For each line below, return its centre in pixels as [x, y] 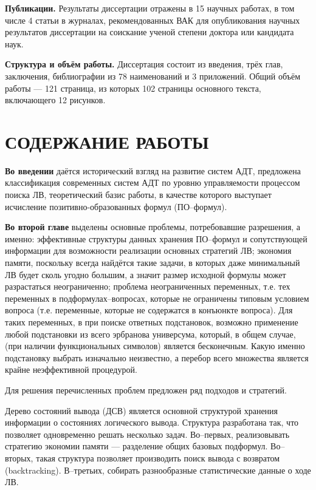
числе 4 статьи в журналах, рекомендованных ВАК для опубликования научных [153, 20]
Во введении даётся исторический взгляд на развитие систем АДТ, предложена [153, 170]
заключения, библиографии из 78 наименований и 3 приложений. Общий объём [153, 76]
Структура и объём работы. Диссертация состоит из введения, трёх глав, [144, 64]
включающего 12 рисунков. [55, 100]
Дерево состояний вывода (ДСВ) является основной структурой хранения [142, 410]
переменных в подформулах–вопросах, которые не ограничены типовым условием [157, 298]
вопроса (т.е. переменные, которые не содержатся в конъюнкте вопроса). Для [149, 310]
